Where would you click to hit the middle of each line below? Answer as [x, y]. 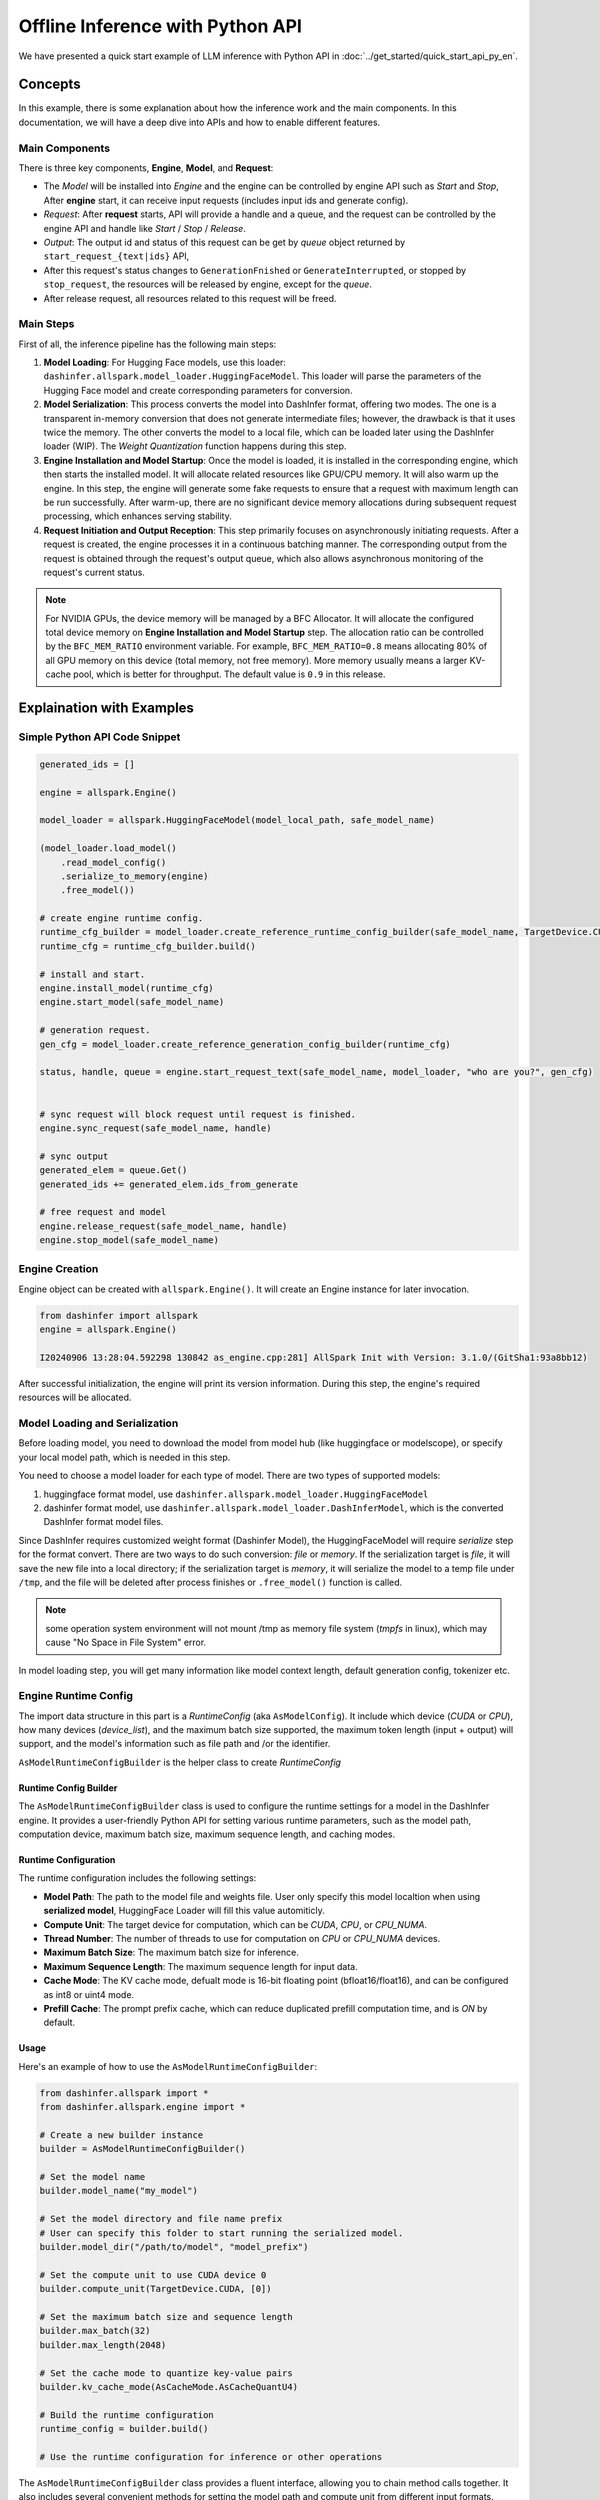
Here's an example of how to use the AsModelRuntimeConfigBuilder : [168, 2066]
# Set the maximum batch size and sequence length [166, 2316]
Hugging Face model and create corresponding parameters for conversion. [198, 390]
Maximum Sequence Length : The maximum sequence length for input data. [201, 1966]
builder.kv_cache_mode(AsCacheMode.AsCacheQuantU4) [169, 2386]
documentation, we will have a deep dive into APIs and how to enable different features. [199, 122]
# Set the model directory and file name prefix [161, 2219]
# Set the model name [92, 2177]
